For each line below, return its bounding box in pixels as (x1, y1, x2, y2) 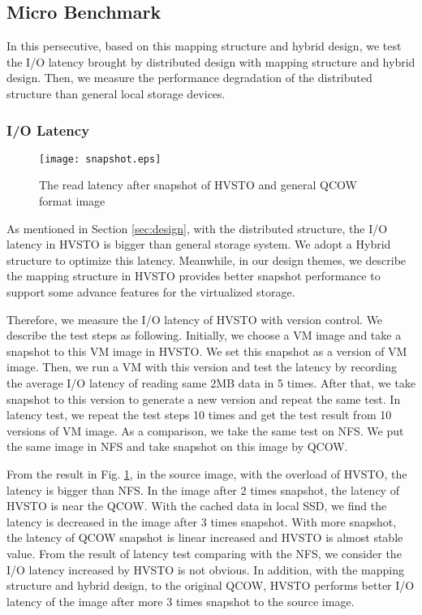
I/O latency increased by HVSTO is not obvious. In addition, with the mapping (6, 561, 404, 578)
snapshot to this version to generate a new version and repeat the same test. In (6, 390, 401, 407)
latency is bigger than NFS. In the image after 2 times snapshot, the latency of (6, 481, 399, 498)
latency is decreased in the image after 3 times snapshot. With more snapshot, (6, 513, 397, 530)
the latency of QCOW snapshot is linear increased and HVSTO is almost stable (6, 529, 403, 546)
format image (39, 193, 105, 210)
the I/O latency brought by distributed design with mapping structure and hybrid (6, 53, 416, 70)
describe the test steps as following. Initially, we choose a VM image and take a (6, 327, 402, 344)
